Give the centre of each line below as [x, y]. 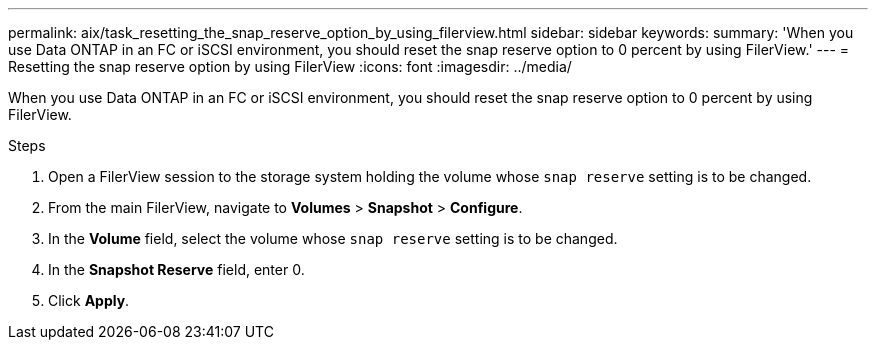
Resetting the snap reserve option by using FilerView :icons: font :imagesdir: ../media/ [290, 66]
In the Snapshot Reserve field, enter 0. [176, 269]
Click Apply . [89, 300]
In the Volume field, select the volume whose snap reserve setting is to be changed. [333, 238]
